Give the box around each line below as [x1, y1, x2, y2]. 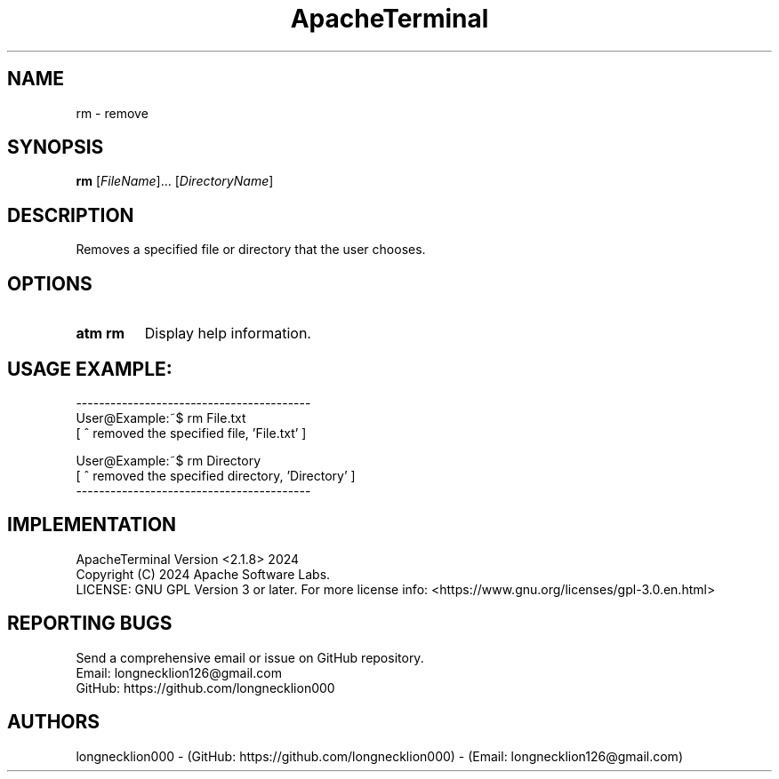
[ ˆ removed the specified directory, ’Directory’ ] [76, 467, 356, 483]
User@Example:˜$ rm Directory [76, 452, 261, 468]
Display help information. [144, 324, 311, 343]
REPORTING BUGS [7, 612, 173, 635]
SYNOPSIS [7, 136, 104, 159]
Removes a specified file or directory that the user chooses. [76, 242, 426, 258]
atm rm [76, 324, 125, 343]
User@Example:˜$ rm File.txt [76, 409, 246, 425]
